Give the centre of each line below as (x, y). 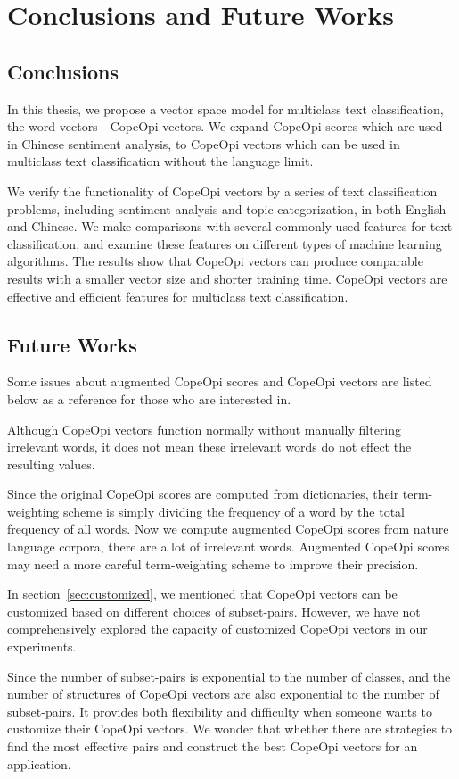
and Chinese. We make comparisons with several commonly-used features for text (230, 226)
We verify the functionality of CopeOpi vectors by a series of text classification (222, 191)
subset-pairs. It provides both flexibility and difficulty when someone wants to (220, 711)
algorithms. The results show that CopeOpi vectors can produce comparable (215, 261)
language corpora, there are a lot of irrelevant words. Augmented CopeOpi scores (229, 547)
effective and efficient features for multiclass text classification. (178, 296)
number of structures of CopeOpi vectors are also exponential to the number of (223, 694)
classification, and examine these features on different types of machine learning (225, 243)
